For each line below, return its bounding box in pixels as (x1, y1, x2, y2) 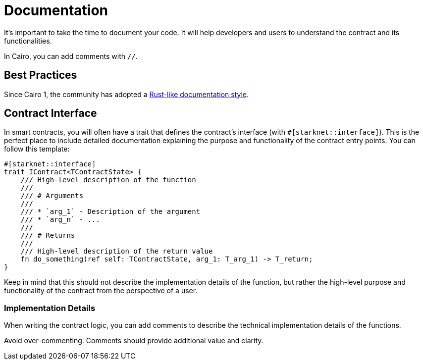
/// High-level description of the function (20, 176, 196, 184)
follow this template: (4, 145, 70, 154)
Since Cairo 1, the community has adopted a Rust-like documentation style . (4, 90, 249, 99)
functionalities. (4, 36, 52, 45)
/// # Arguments (20, 192, 84, 200)
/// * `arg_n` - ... (20, 215, 100, 224)
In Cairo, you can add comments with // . (4, 52, 138, 60)
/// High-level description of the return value (20, 247, 213, 256)
